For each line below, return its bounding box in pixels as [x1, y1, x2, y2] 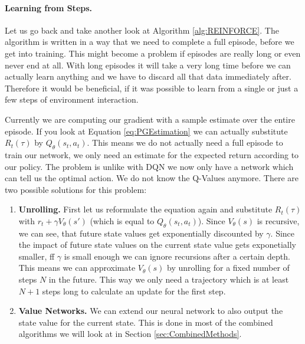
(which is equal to [90, 214, 155, 227]
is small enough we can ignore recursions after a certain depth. [64, 250, 290, 262]
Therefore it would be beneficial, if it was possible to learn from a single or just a [5, 81, 299, 94]
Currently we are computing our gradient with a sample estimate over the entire [5, 113, 295, 125]
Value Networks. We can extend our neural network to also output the [18, 304, 283, 317]
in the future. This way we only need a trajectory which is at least [48, 273, 289, 286]
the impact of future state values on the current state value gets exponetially [18, 238, 296, 251]
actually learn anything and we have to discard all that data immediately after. [5, 70, 291, 83]
